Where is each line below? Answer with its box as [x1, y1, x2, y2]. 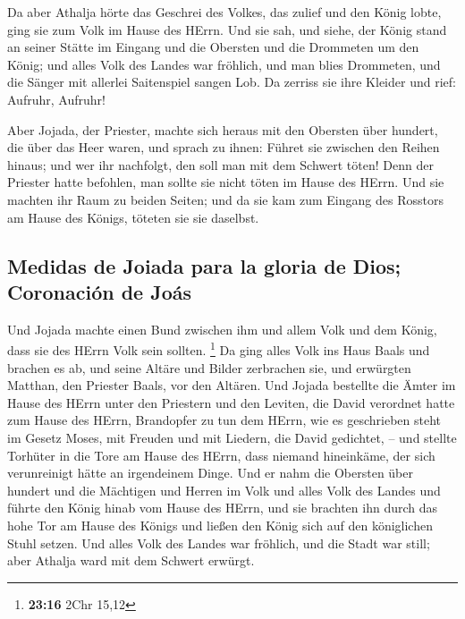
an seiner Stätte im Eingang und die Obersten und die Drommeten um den [7, 38, 419, 56]
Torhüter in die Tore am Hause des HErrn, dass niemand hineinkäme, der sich [7, 445, 435, 464]
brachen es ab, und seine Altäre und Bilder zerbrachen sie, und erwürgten [7, 358, 411, 377]
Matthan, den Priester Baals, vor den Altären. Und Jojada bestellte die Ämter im [7, 376, 456, 394]
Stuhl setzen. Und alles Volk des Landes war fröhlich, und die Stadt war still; [7, 533, 430, 552]
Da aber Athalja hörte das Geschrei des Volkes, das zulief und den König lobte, [7, 3, 442, 21]
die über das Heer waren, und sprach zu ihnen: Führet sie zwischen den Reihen [7, 138, 440, 157]
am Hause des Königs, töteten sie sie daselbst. [7, 208, 259, 226]
